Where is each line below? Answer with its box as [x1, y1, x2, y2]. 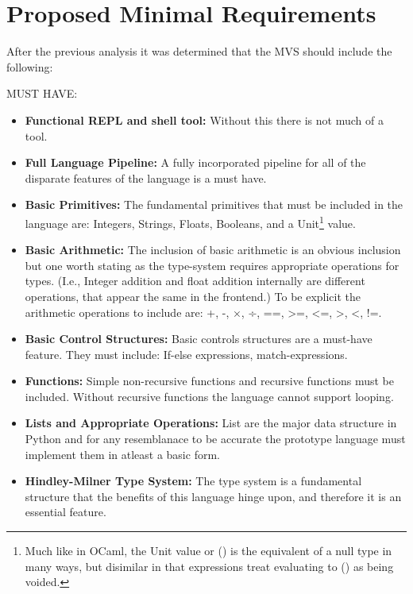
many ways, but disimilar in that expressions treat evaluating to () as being [25, 557, 394, 574]
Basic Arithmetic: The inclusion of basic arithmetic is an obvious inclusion [25, 241, 401, 258]
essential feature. [25, 503, 106, 520]
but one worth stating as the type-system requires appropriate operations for [25, 256, 399, 273]
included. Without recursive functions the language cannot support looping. [25, 388, 394, 404]
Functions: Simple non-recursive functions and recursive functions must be [25, 372, 394, 389]
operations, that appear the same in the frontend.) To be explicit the [25, 287, 361, 304]
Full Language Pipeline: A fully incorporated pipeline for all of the [25, 154, 366, 171]
